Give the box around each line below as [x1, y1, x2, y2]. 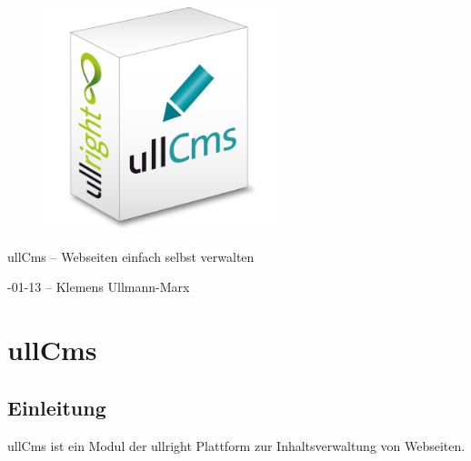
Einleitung [7, 393, 106, 421]
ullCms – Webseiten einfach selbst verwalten [7, 246, 255, 266]
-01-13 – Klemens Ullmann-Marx [7, 277, 190, 296]
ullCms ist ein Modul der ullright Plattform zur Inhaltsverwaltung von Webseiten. [7, 436, 466, 455]
